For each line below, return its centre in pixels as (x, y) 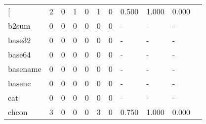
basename (25, 69)
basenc (20, 83)
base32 (20, 40)
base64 (20, 54)
